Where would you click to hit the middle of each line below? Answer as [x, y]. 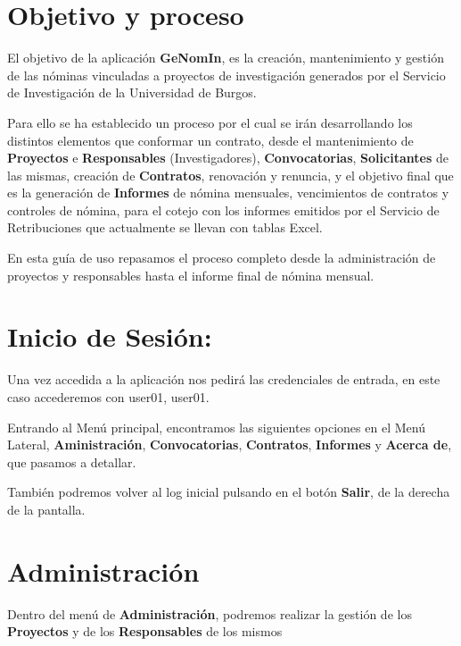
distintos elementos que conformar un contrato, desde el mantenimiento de [210, 140]
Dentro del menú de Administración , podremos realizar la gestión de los [210, 613]
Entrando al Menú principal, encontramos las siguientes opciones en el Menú [216, 427]
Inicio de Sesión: [110, 336]
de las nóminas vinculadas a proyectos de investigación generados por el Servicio [226, 75]
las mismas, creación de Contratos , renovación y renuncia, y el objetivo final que [230, 175]
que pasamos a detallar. [72, 461]
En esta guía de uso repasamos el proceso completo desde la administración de [222, 258]
